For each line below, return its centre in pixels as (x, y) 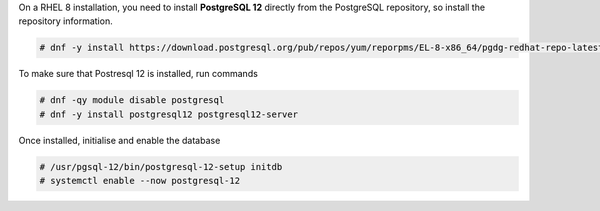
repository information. (66, 21)
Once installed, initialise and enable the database (119, 140)
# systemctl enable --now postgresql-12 (139, 181)
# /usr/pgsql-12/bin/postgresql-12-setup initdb (161, 166)
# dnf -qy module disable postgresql (132, 100)
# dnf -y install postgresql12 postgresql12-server (169, 114)
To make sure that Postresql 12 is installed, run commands (138, 74)
